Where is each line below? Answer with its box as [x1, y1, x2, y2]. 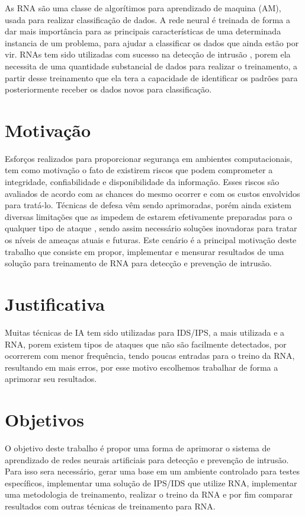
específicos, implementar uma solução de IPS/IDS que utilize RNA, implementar [5, 476, 297, 489]
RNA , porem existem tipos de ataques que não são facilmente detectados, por [5, 337, 287, 350]
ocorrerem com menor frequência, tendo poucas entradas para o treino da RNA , [5, 349, 295, 362]
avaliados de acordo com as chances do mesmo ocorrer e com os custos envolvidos [5, 187, 300, 199]
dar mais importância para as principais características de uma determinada [5, 25, 281, 37]
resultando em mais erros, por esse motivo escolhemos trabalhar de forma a [5, 361, 278, 373]
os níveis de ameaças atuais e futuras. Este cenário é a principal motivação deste [5, 234, 297, 246]
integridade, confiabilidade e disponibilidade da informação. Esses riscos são [5, 176, 280, 188]
